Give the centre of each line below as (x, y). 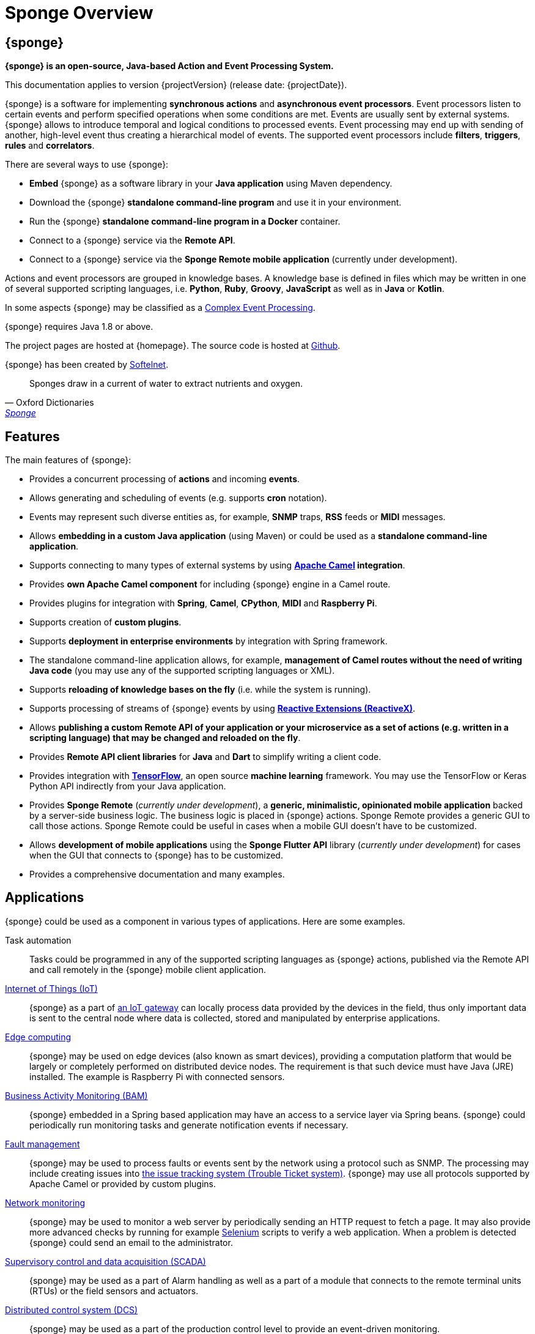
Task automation (38, 940)
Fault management (42, 1144)
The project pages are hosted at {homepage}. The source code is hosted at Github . (173, 346)
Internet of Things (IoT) (51, 988)
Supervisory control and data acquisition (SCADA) (105, 1261)
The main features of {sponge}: (68, 460)
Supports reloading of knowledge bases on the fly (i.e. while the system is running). (200, 690)
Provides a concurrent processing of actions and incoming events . (165, 479)
